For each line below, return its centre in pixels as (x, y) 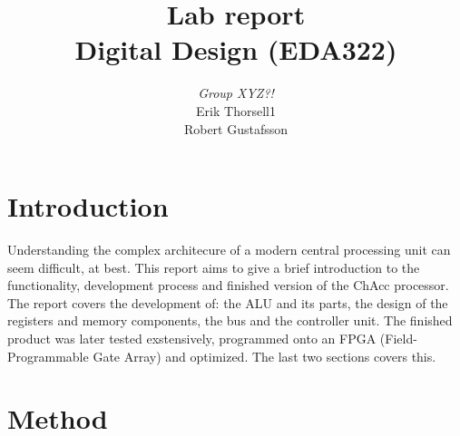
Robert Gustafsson (236, 128)
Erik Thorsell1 (236, 110)
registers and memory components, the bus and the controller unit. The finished (230, 320)
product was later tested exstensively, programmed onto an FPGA (192, 338)
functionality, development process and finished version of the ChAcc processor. (228, 285)
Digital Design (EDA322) (236, 49)
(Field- (398, 338)
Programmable (48, 356)
